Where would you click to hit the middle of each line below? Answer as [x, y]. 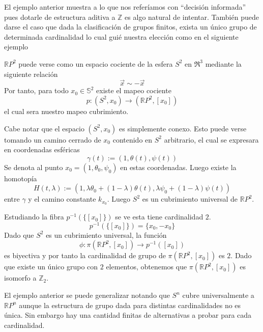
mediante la [223, 63]
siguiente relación [31, 74]
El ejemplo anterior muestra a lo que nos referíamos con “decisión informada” [125, 7]
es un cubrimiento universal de [190, 199]
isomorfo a [20, 278]
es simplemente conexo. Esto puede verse [183, 128]
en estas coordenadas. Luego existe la [178, 167]
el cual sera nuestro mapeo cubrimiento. [66, 111]
